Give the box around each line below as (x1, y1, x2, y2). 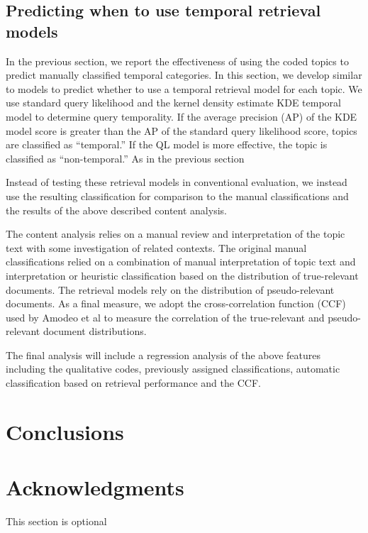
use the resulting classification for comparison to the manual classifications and (6, 188, 349, 203)
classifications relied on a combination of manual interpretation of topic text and (6, 254, 356, 269)
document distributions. (43, 324, 147, 339)
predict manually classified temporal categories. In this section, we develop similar (6, 67, 362, 82)
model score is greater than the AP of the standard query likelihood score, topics (6, 123, 357, 138)
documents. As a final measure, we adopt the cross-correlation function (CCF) (6, 296, 346, 311)
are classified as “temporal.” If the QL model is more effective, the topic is (6, 137, 328, 152)
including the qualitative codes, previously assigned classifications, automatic (6, 361, 340, 376)
